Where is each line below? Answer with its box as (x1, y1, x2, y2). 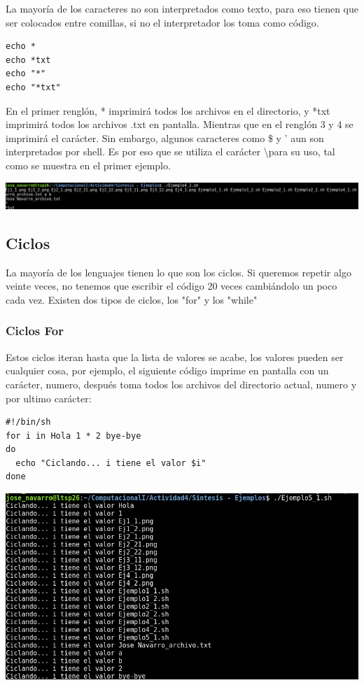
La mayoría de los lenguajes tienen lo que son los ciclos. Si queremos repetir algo (6, 264, 351, 279)
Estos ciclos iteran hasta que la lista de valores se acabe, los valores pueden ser (6, 349, 344, 364)
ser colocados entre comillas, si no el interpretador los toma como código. (6, 15, 319, 29)
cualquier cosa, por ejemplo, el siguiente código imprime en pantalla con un (6, 363, 329, 378)
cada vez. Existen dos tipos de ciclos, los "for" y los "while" (6, 292, 258, 306)
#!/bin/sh (6, 417, 51, 428)
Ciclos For (6, 322, 64, 339)
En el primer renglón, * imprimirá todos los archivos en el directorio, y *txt (6, 103, 330, 118)
